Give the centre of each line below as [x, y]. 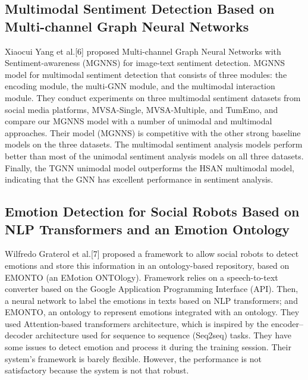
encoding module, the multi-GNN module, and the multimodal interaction [140, 86]
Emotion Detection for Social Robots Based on [152, 211]
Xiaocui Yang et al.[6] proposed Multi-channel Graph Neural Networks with [143, 51]
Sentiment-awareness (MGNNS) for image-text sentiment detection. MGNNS [145, 63]
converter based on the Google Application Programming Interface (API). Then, [152, 289]
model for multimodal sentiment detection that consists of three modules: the [146, 74]
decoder [19, 335]
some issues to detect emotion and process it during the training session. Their [148, 347]
